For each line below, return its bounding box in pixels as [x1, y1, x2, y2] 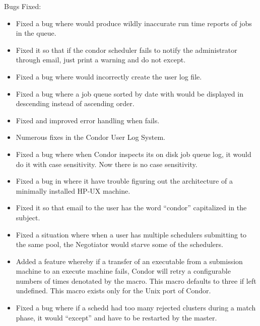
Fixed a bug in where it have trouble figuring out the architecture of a [16, 176, 233, 186]
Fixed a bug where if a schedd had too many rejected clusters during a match [16, 302, 256, 313]
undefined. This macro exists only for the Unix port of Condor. [16, 285, 211, 296]
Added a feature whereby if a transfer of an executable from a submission [16, 256, 243, 266]
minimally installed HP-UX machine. [16, 185, 131, 196]
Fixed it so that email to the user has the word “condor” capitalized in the [16, 202, 247, 213]
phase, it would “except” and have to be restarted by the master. [16, 312, 217, 322]
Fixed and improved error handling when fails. [16, 115, 160, 125]
